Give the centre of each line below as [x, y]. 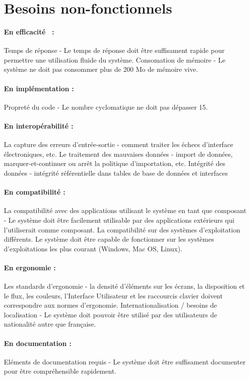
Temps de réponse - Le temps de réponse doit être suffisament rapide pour [114, 50]
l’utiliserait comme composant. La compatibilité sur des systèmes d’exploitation [122, 229]
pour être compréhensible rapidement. [60, 371]
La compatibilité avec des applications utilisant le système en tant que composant [125, 210]
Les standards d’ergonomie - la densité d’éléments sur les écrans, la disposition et [125, 286]
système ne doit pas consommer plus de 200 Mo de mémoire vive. [101, 69]
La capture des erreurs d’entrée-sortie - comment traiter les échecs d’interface [119, 144]
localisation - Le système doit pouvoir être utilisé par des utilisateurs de [110, 314]
